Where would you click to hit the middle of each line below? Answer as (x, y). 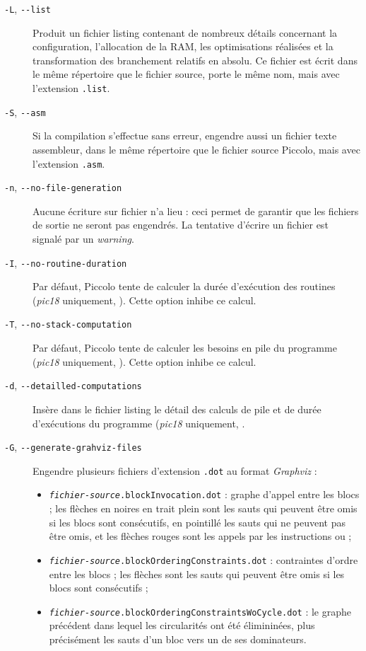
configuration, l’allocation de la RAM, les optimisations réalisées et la (183, 46)
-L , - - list (28, 8)
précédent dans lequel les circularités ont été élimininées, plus (182, 625)
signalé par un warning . (83, 239)
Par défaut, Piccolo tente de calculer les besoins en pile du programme (185, 348)
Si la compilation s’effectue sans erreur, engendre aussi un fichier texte (185, 136)
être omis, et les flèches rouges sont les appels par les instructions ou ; (200, 536)
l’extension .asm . (69, 163)
